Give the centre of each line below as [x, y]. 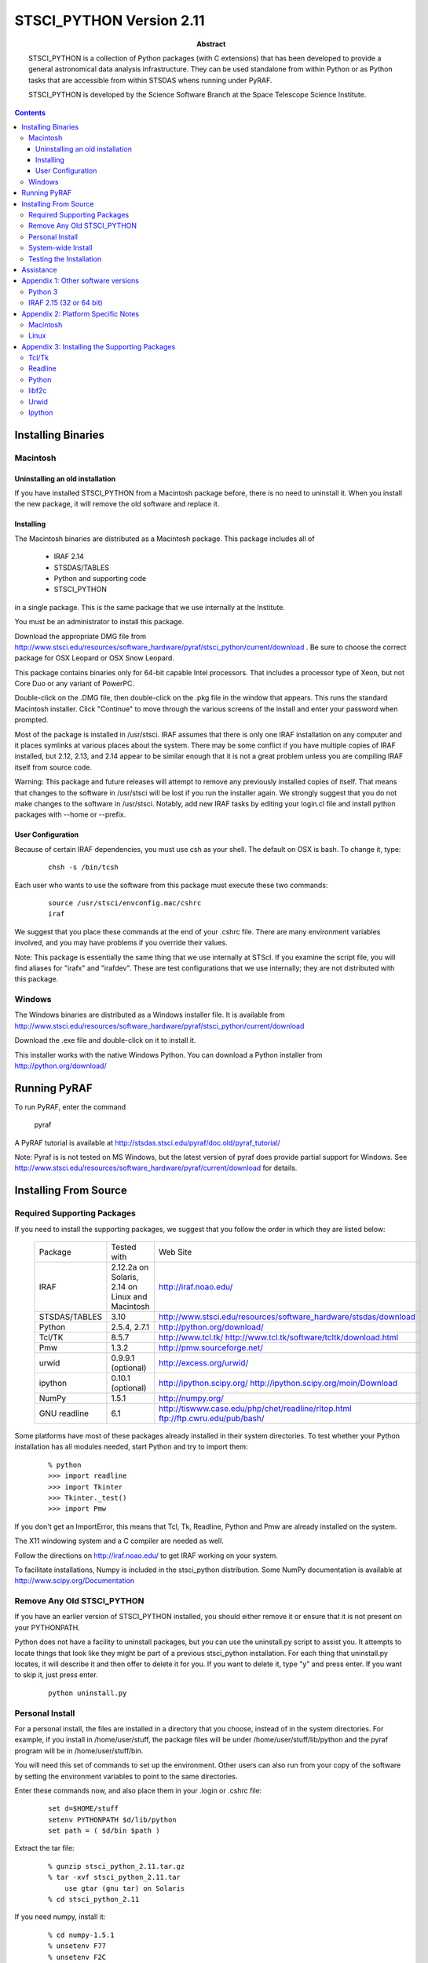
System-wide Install [60, 248]
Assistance [40, 269]
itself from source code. [53, 767]
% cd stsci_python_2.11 [94, 1899]
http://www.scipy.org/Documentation [75, 1581]
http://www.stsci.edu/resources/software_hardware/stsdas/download [287, 1317]
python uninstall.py [88, 1693]
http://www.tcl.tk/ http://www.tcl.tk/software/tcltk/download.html [278, 1337]
